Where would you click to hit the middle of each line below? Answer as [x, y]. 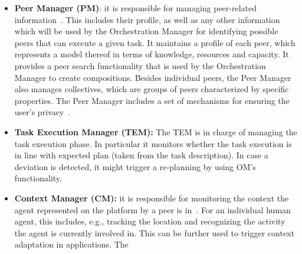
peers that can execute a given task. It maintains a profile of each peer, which [155, 42]
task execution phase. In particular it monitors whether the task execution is [153, 143]
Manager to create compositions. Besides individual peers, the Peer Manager [153, 77]
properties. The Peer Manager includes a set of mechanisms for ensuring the [152, 100]
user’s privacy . [42, 112]
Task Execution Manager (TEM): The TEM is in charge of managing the [156, 131]
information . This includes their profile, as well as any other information [147, 19]
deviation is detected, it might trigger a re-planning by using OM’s [135, 166]
